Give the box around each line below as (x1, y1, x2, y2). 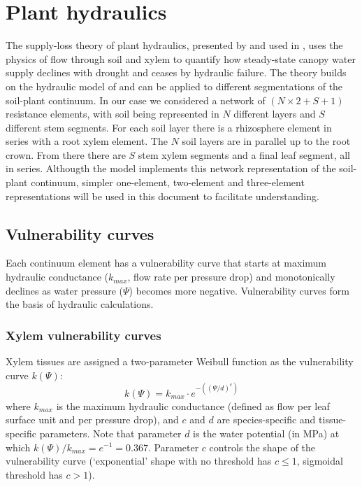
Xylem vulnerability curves (6, 326, 161, 344)
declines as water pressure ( (6, 283, 123, 297)
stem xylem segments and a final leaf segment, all (138, 147, 350, 162)
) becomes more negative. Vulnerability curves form (129, 283, 349, 297)
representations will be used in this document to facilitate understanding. (6, 188, 319, 203)
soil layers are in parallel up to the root (182, 134, 351, 148)
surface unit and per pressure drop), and (6, 412, 179, 427)
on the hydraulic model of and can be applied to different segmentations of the (6, 78, 343, 93)
